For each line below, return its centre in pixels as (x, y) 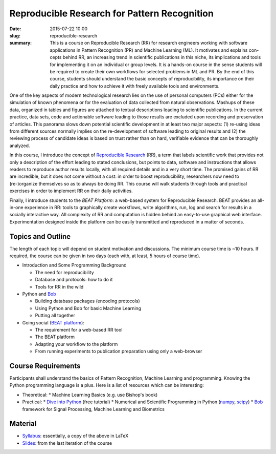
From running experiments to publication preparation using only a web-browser (119, 352)
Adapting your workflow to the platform (76, 344)
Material (23, 424)
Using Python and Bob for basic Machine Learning (88, 308)
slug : (15, 35)
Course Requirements (45, 366)
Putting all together (55, 316)
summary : (21, 43)
